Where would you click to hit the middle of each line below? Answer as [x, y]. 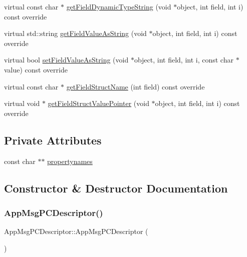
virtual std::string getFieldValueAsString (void [75, 33]
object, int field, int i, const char [184, 60]
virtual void [22, 103]
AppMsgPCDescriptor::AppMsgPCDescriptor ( [76, 231]
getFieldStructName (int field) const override [136, 86]
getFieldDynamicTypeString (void [119, 6]
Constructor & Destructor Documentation [116, 188]
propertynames [70, 161]
